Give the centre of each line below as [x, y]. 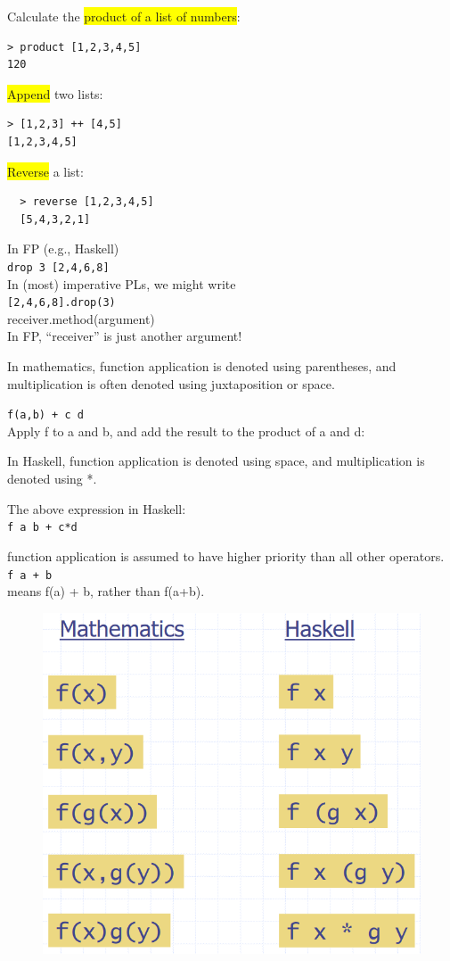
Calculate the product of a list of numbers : [124, 16]
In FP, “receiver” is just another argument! [125, 336]
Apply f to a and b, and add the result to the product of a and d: [186, 431]
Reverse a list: [45, 171]
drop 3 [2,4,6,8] [58, 267]
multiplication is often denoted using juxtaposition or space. [171, 383]
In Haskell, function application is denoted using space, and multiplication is [216, 461]
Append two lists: [55, 93]
